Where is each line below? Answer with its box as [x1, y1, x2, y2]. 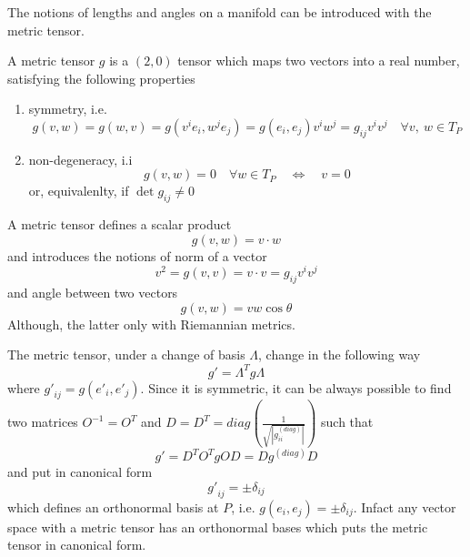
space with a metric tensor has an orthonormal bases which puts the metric [7, 517, 428, 536]
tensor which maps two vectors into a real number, [177, 51, 460, 70]
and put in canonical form [7, 462, 153, 481]
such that [321, 412, 374, 431]
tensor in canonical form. [7, 535, 146, 554]
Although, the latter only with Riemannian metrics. [7, 314, 295, 333]
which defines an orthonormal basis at [7, 497, 219, 516]
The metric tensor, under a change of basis [7, 345, 245, 364]
